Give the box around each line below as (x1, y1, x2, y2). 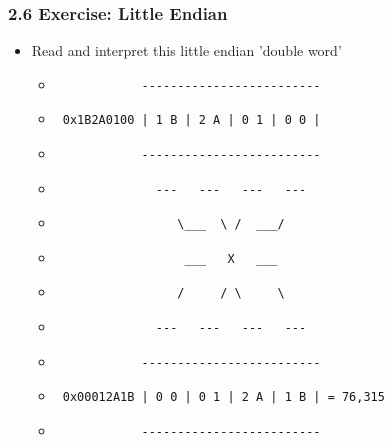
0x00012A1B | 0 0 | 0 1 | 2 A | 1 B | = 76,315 (62, 390, 385, 405)
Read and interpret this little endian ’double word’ (31, 40, 342, 61)
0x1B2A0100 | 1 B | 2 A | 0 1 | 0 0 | (62, 113, 321, 128)
